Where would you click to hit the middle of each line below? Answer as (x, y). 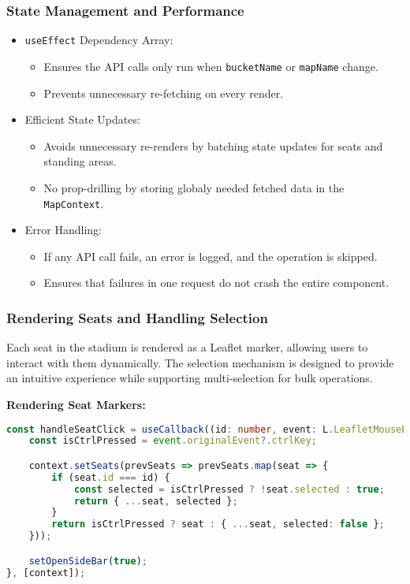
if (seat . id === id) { (111, 477)
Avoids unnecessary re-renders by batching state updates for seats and (213, 145)
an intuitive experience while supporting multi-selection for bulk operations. (190, 378)
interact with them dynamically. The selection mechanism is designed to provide (200, 362)
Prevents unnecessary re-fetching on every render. (164, 93)
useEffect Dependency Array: (99, 40)
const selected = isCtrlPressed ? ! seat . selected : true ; (229, 489)
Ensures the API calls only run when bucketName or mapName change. (211, 66)
